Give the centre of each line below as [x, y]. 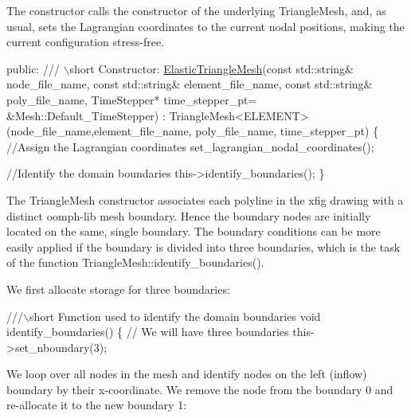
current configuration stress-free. [85, 42]
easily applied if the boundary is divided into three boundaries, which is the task [204, 246]
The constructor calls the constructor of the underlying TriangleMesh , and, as [196, 10]
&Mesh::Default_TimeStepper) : [86, 115]
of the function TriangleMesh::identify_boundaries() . [135, 262]
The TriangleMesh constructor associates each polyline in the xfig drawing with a [205, 199]
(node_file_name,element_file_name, [99, 131]
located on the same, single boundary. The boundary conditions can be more [194, 231]
